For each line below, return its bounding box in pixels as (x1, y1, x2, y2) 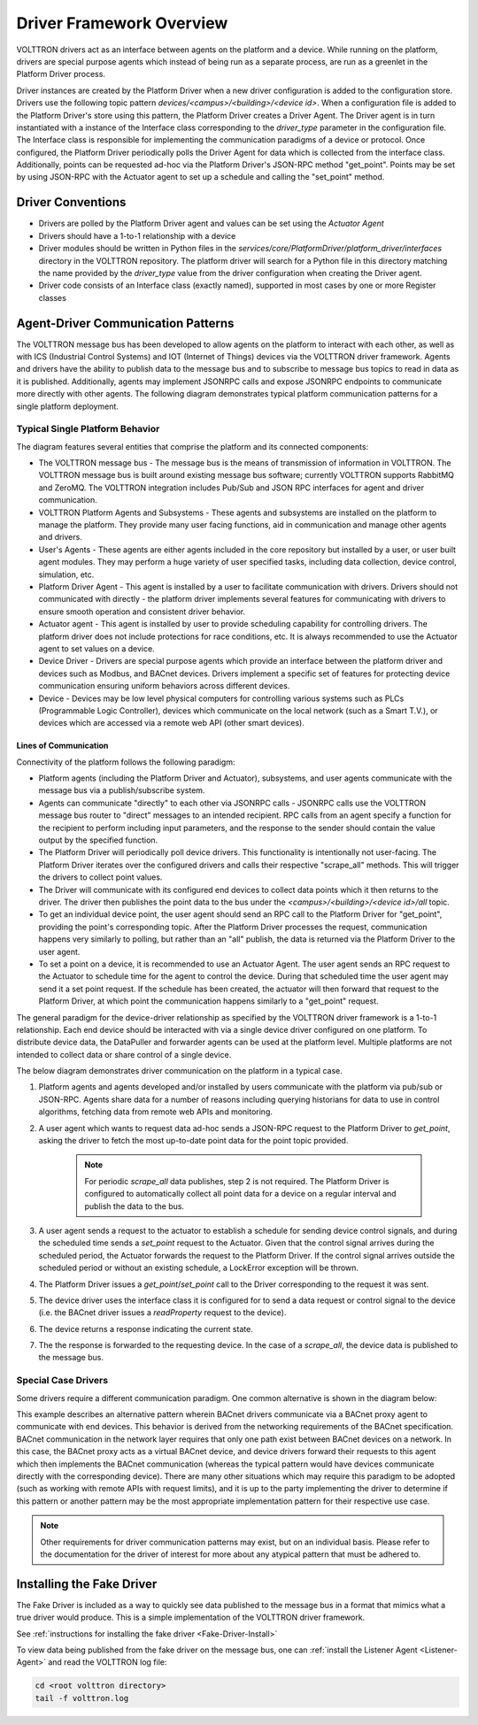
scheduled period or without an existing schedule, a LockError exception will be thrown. (38, 1262, 358, 1274)
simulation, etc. (38, 569, 95, 580)
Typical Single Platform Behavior (16, 423, 160, 435)
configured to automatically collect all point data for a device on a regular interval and (84, 1189, 397, 1199)
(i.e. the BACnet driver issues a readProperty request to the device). (38, 1307, 287, 1318)
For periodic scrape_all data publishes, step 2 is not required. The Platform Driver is (84, 1175, 389, 1186)
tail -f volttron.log (35, 1693, 129, 1703)
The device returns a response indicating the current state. (38, 1323, 254, 1334)
